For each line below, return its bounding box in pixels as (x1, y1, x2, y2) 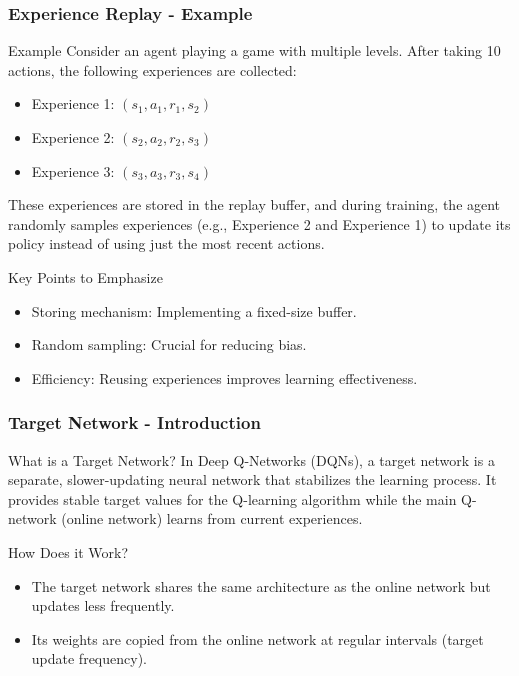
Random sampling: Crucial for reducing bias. (31, 334, 307, 355)
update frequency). (31, 648, 147, 669)
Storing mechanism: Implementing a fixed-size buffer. (31, 300, 357, 321)
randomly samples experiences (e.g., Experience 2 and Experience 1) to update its (8, 213, 511, 234)
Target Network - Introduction (8, 410, 261, 435)
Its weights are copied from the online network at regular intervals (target (31, 628, 484, 649)
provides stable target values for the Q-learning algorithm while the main (8, 488, 457, 509)
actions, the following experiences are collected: (8, 59, 297, 80)
